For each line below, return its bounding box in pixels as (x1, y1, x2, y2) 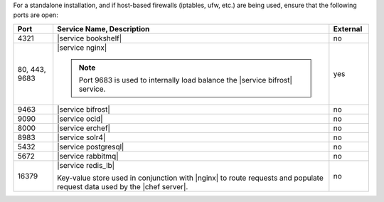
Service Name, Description (57, 23, 150, 33)
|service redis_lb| (57, 160, 115, 170)
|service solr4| (57, 132, 106, 142)
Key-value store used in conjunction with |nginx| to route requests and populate (57, 173, 324, 183)
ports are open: (13, 11, 58, 19)
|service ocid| (57, 114, 103, 124)
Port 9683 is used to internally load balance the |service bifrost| (78, 75, 293, 85)
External (333, 23, 363, 33)
